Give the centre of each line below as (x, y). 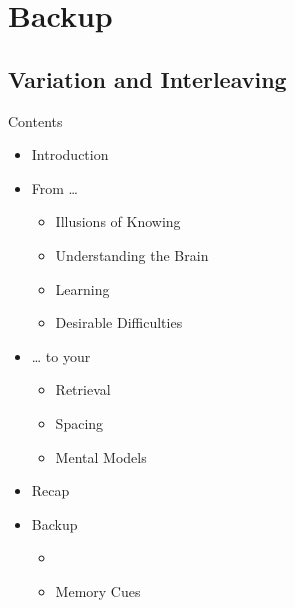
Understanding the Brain (132, 254)
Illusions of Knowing (118, 221)
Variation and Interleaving (147, 78)
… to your (61, 355)
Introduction (70, 154)
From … (54, 187)
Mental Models (101, 456)
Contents (35, 120)
